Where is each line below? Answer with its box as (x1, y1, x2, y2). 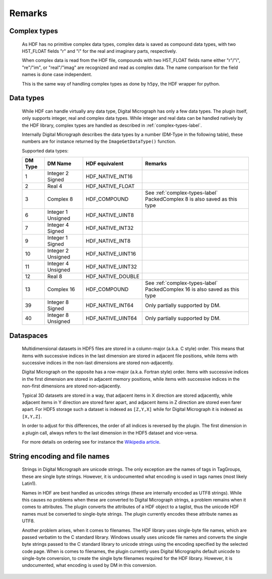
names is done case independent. (22, 71, 93, 77)
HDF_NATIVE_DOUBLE (86, 273, 140, 280)
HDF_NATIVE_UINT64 (86, 315, 137, 322)
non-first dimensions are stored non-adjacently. (22, 383, 121, 389)
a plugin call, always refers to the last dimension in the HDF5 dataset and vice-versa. (22, 430, 198, 436)
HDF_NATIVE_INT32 (86, 224, 134, 231)
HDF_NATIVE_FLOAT (86, 183, 135, 190)
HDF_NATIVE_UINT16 (86, 251, 136, 258)
